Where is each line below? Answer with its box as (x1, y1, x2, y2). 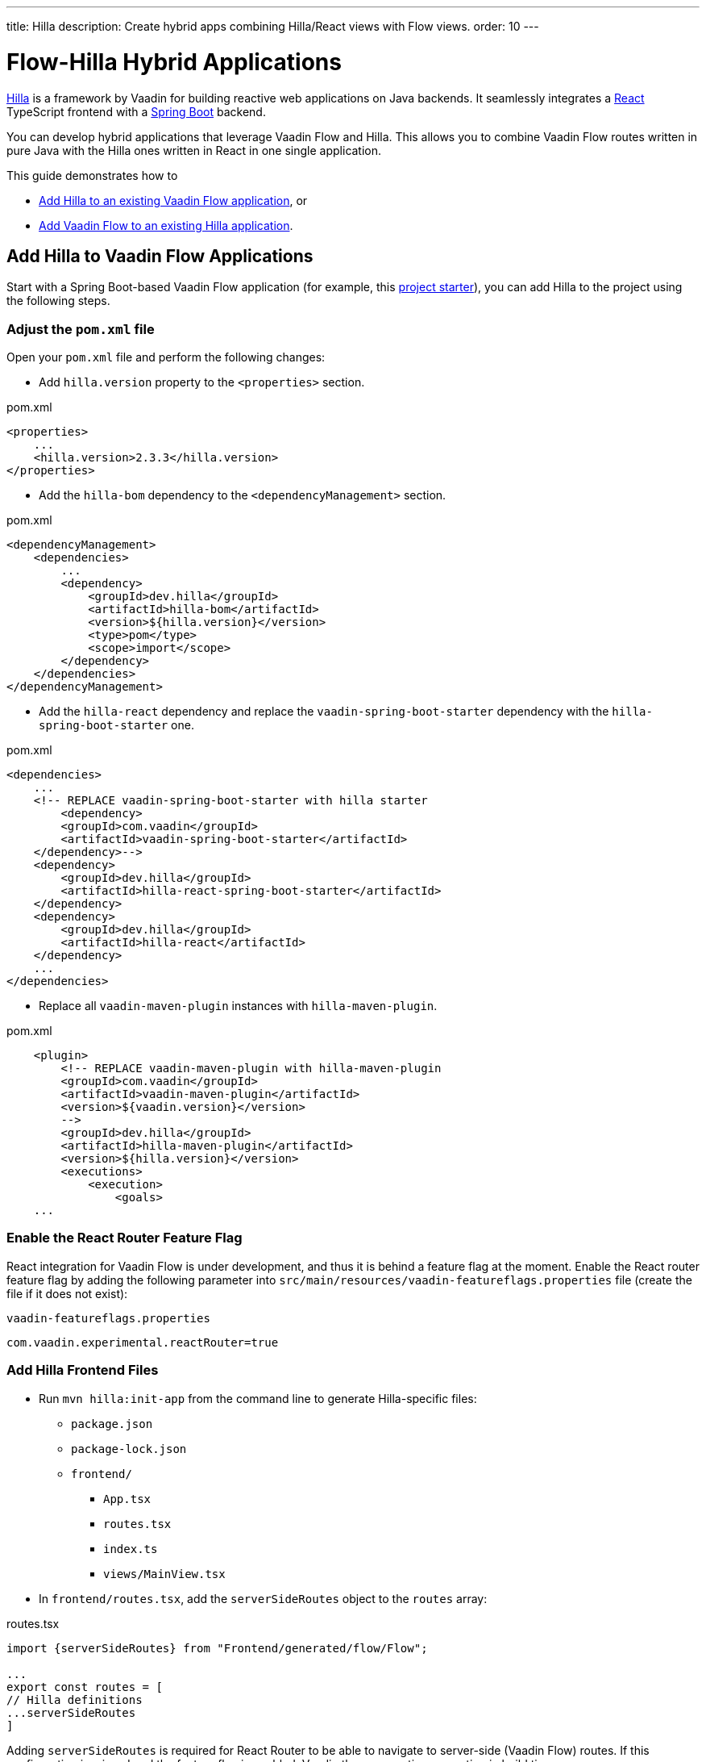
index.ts (103, 1542, 158, 1555)
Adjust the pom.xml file (6, 320, 155, 337)
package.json (71, 1417, 153, 1430)
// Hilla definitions (6, 1693, 143, 1706)
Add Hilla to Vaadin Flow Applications (6, 245, 314, 266)
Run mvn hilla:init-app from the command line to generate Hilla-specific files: (39, 1391, 477, 1405)
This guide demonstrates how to (6, 168, 178, 182)
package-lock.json (71, 1442, 187, 1455)
